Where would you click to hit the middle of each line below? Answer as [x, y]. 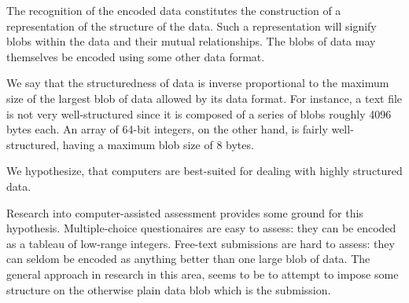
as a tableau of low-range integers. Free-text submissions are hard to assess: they [201, 243]
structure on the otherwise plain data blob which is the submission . [169, 289]
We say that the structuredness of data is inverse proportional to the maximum [198, 83]
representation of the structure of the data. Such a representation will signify [192, 26]
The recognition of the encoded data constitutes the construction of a [174, 10]
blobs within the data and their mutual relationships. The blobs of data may [191, 41]
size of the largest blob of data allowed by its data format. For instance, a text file [204, 98]
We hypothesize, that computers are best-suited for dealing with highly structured [204, 171]
